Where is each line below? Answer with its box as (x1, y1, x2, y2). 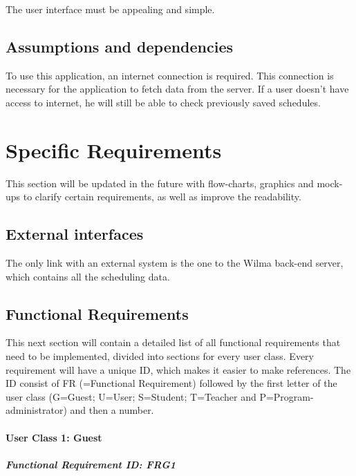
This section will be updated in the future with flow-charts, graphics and (6, 175, 314, 190)
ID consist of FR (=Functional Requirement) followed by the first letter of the (6, 376, 337, 390)
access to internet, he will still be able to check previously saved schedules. (6, 95, 321, 109)
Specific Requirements (6, 135, 222, 164)
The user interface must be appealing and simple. (6, 2, 215, 16)
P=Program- (259, 389, 314, 403)
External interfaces (6, 223, 144, 245)
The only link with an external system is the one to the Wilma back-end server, (6, 256, 344, 270)
